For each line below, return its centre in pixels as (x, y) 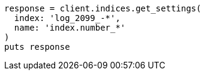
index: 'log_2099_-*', (67, 18)
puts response (37, 47)
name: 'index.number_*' (70, 28)
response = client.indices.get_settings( (103, 8)
